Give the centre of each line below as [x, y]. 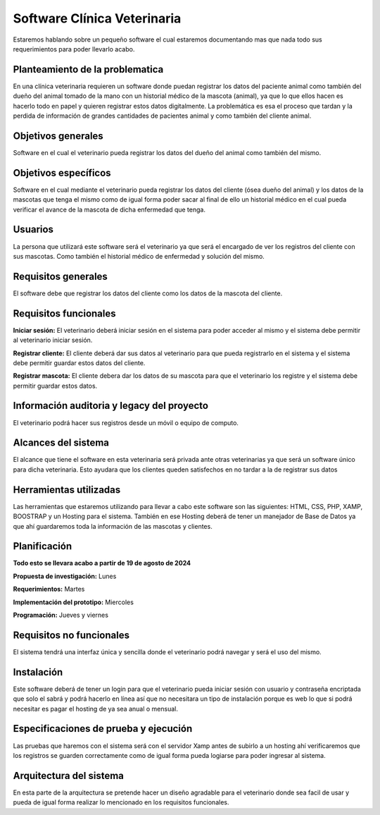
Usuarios [33, 229]
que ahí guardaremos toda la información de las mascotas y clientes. [113, 526]
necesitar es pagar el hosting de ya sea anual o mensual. [96, 709]
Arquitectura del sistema [69, 776]
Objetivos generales [58, 136]
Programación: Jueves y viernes [61, 615]
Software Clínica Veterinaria [97, 18]
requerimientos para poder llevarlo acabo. [74, 49]
